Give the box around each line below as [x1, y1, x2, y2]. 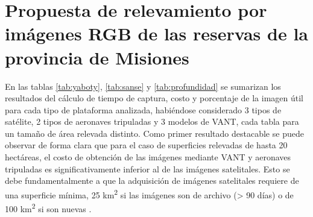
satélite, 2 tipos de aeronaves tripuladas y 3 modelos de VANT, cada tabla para [5, 115, 299, 128]
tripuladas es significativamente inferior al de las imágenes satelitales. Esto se [5, 162, 290, 175]
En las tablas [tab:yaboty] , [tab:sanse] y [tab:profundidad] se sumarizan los [5, 80, 281, 92]
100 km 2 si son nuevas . [5, 201, 92, 215]
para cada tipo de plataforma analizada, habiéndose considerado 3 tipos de [5, 103, 282, 116]
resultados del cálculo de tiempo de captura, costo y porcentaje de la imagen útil [5, 92, 303, 104]
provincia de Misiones [5, 45, 189, 69]
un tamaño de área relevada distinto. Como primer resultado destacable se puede [5, 127, 304, 139]
